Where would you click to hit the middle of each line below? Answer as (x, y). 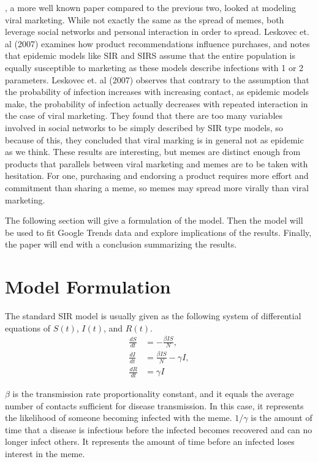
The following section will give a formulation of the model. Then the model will (154, 220)
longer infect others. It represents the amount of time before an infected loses (150, 441)
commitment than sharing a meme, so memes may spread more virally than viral (157, 187)
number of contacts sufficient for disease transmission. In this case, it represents (154, 405)
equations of (28, 328)
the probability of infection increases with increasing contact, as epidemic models (157, 92)
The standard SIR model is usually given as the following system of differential (153, 316)
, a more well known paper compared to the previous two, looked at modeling (151, 7)
